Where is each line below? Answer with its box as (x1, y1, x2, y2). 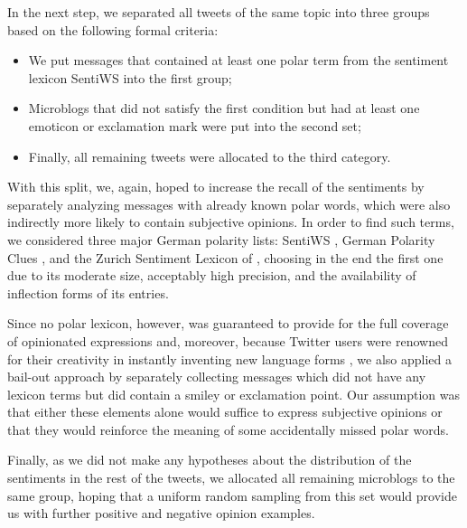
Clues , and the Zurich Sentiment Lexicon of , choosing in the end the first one (7, 248, 444, 267)
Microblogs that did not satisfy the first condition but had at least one (28, 99, 420, 118)
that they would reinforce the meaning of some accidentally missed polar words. (7, 420, 449, 438)
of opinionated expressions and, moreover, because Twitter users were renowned (7, 331, 448, 350)
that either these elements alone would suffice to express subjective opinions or (7, 402, 443, 421)
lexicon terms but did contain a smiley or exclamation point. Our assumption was (7, 384, 461, 403)
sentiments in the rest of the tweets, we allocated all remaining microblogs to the (7, 468, 455, 487)
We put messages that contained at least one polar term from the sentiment (28, 51, 449, 70)
